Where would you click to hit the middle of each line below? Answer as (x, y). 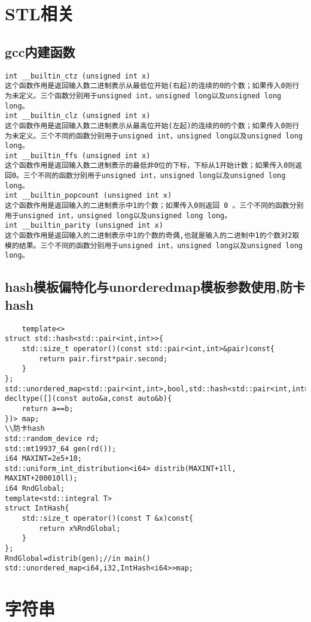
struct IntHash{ (37, 508)
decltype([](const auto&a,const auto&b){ (89, 399)
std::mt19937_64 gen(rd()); (61, 449)
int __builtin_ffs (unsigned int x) (78, 155)
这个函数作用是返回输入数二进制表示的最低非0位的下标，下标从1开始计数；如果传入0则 (150, 166)
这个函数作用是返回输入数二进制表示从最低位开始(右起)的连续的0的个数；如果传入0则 (149, 86)
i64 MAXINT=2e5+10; (43, 459)
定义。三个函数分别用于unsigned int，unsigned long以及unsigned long (150, 96)
